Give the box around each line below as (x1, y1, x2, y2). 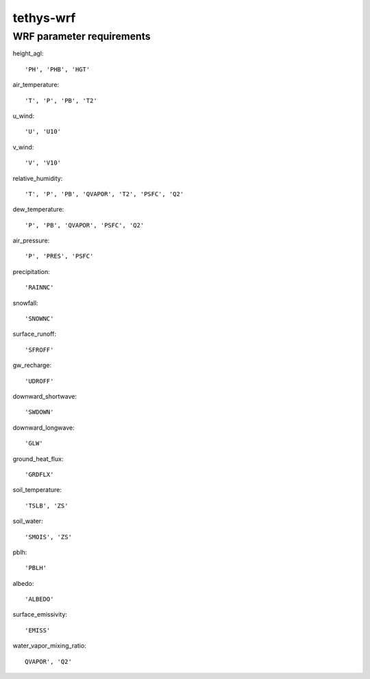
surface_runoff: (12, 330, 57, 338)
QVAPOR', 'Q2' (25, 658, 72, 665)
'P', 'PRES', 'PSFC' (25, 252, 94, 260)
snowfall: (12, 299, 38, 307)
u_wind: (12, 112, 34, 120)
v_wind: (12, 143, 34, 151)
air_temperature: (12, 81, 60, 89)
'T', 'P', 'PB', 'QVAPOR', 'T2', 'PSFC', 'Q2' (25, 190, 184, 198)
